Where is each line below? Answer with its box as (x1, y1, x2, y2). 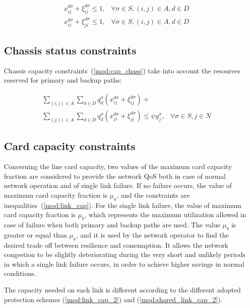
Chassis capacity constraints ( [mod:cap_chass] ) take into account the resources (4, 65, 241, 75)
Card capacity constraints (4, 138, 136, 154)
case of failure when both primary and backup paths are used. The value (4, 220, 220, 229)
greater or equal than (4, 229, 67, 240)
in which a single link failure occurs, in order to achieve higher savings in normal (4, 258, 245, 269)
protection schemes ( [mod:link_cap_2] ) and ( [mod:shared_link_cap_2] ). (4, 294, 223, 304)
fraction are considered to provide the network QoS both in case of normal (4, 171, 226, 181)
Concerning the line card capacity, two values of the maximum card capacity (4, 161, 232, 171)
